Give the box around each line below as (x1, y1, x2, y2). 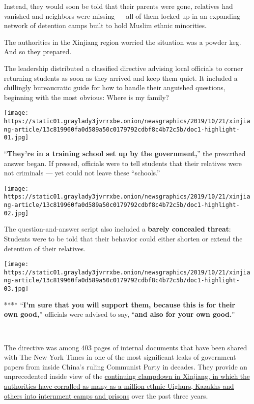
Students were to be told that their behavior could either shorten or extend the (4, 233, 243, 243)
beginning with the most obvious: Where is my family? (4, 92, 169, 102)
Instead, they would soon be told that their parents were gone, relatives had (4, 1, 233, 11)
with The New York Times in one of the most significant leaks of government (4, 352, 236, 362)
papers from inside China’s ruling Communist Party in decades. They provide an (4, 361, 248, 371)
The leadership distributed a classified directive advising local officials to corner (4, 63, 243, 73)
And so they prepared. (4, 46, 72, 57)
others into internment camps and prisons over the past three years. (4, 390, 208, 401)
